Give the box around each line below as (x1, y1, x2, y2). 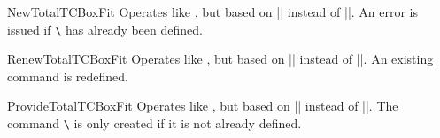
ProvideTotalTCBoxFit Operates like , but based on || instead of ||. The (7, 96, 398, 115)
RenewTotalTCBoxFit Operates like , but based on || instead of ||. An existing (7, 50, 434, 68)
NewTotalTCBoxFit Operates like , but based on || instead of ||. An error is (7, 3, 419, 20)
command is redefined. (7, 66, 129, 85)
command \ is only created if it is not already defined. (7, 114, 302, 133)
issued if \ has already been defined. (7, 19, 203, 38)
